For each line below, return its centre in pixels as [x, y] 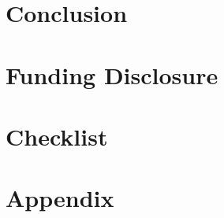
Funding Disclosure [112, 74]
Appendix [60, 198]
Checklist [57, 136]
